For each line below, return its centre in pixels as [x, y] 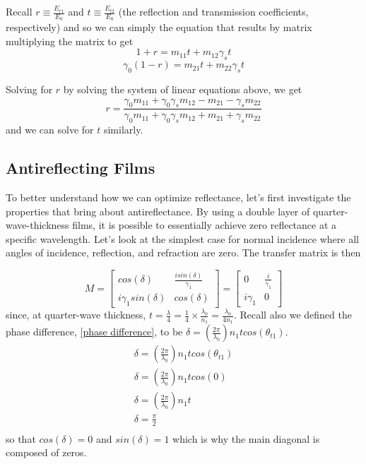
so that [21, 438]
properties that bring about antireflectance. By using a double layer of [158, 211]
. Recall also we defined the [293, 315]
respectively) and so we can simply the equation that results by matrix [159, 27]
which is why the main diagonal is [246, 438]
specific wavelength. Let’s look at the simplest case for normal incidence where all [182, 238]
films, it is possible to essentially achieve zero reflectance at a [205, 225]
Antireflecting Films [81, 168]
